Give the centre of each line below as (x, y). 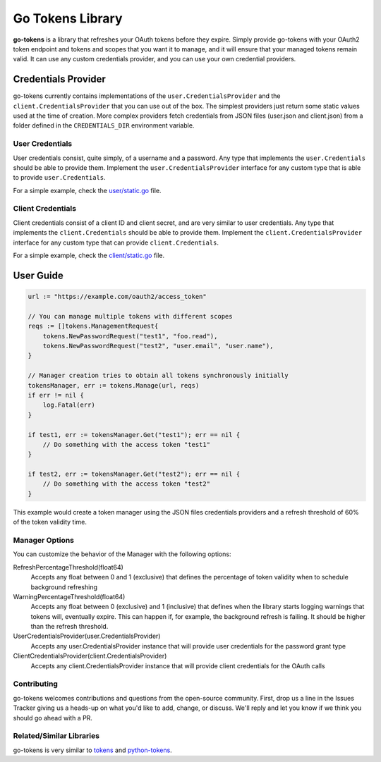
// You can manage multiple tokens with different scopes (130, 316)
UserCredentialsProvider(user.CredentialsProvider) (87, 636)
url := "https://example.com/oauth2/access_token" (117, 297)
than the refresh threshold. (69, 627)
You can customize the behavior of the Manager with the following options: (122, 554)
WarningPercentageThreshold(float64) (69, 596)
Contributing (35, 684)
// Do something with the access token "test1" (127, 444)
